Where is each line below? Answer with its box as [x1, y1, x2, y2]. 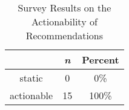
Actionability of [31, 15, 98, 28]
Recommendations [25, 28, 104, 42]
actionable [10, 88, 53, 102]
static [19, 71, 43, 85]
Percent [82, 53, 119, 66]
